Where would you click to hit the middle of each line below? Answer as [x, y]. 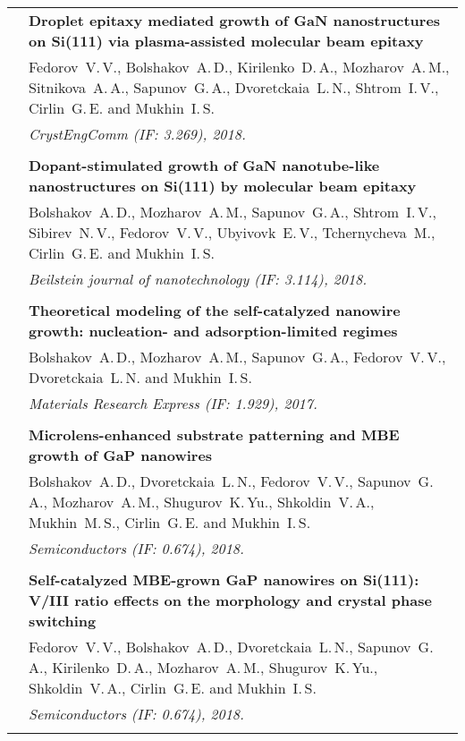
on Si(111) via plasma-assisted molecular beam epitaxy [226, 41]
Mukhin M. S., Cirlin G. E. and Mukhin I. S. [170, 522]
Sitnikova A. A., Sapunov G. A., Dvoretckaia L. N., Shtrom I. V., [234, 87]
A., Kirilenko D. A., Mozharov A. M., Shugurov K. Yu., [203, 667]
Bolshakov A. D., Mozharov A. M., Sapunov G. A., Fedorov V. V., [237, 357]
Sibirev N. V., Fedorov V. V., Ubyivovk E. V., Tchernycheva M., [232, 232]
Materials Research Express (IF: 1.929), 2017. [173, 403]
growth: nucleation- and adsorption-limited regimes [213, 331]
